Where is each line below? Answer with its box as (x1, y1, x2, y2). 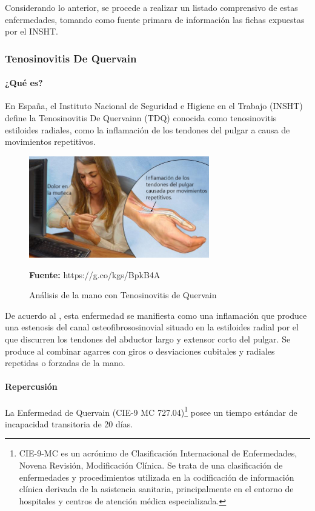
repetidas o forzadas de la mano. (5, 356, 125, 369)
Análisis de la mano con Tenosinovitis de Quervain (29, 289, 217, 301)
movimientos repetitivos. (5, 135, 96, 148)
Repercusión (5, 380, 58, 393)
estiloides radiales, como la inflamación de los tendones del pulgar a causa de (5, 123, 290, 136)
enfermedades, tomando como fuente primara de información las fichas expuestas (5, 13, 305, 25)
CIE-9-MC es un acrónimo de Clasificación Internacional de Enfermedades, (19, 447, 297, 459)
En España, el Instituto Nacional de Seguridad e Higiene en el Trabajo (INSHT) (5, 99, 303, 112)
